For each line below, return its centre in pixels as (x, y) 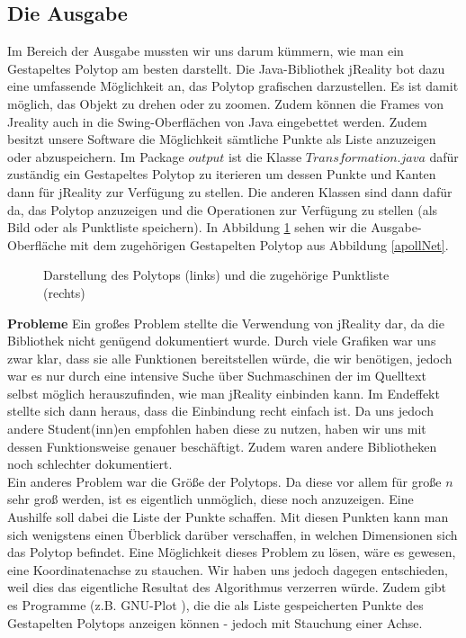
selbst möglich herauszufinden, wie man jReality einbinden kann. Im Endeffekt (224, 393)
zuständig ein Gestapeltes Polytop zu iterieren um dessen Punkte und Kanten (222, 174)
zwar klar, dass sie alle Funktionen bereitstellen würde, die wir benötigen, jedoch (230, 358)
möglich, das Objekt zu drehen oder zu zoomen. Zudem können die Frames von (226, 103)
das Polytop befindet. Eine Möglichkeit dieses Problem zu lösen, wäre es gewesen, (232, 552)
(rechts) (64, 292)
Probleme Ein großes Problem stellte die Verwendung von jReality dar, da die (226, 323)
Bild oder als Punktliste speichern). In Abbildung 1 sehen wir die (187, 227)
